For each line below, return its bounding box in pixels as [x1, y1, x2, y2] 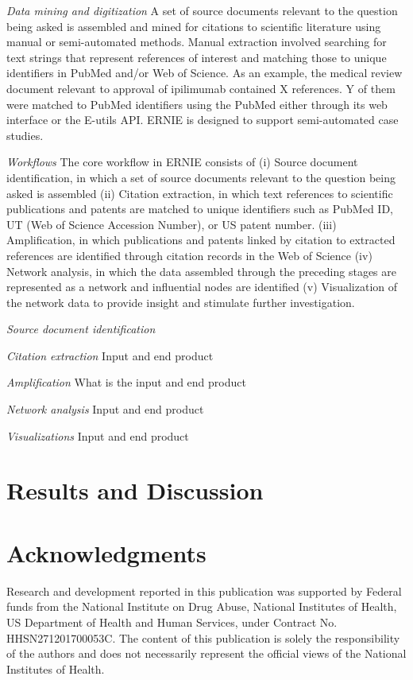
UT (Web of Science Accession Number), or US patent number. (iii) [6, 216, 337, 232]
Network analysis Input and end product [6, 401, 204, 418]
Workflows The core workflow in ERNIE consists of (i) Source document [6, 153, 358, 170]
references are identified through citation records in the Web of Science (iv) [6, 247, 372, 263]
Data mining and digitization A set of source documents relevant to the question [6, 2, 398, 18]
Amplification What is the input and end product [6, 374, 246, 391]
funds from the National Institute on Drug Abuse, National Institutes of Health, [6, 598, 397, 615]
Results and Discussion [6, 474, 264, 507]
